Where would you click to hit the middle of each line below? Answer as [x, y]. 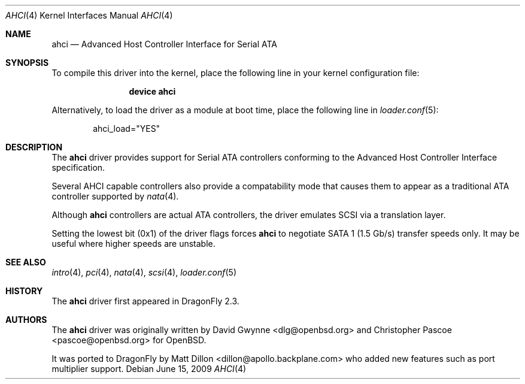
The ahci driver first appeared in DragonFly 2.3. [145, 301]
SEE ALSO [26, 262]
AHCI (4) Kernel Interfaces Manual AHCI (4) [89, 15]
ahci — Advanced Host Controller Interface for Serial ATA [164, 44]
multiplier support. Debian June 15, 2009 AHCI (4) [149, 369]
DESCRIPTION [34, 147]
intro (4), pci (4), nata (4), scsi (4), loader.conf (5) [144, 272]
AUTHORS [26, 320]
